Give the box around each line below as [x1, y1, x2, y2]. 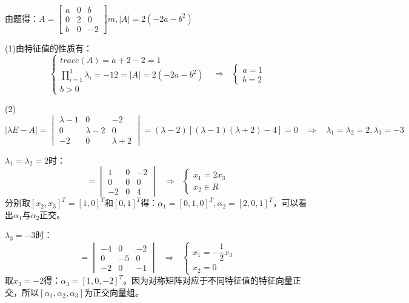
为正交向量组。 [84, 285, 144, 298]
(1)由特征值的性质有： [5, 42, 92, 55]
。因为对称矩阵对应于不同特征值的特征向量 [123, 274, 293, 287]
